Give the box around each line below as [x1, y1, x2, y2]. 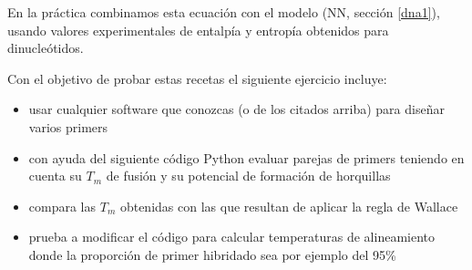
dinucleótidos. [7, 38, 84, 57]
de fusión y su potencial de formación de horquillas [106, 166, 391, 185]
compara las [28, 196, 97, 215]
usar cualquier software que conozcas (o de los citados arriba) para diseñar [28, 99, 445, 119]
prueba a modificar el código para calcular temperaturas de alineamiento [28, 227, 436, 246]
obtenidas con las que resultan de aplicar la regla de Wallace [119, 196, 458, 215]
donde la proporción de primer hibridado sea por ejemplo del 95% [28, 244, 396, 264]
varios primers [28, 117, 108, 136]
